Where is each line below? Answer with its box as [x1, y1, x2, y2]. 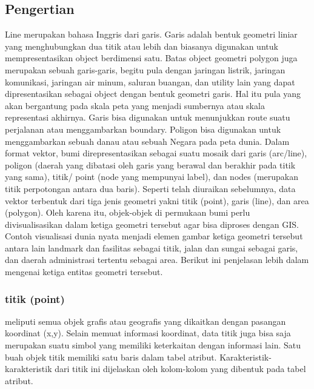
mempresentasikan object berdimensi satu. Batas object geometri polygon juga [5, 52, 298, 64]
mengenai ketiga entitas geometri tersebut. [5, 265, 163, 278]
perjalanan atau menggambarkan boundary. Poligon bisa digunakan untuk [5, 122, 281, 135]
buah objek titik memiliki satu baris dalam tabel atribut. [5, 350, 217, 363]
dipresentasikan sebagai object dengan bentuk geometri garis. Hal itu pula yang [5, 87, 301, 100]
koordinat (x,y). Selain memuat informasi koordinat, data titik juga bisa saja [5, 327, 291, 339]
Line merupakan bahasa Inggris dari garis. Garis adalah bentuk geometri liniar [5, 28, 298, 41]
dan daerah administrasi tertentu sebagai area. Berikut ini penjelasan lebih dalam [5, 253, 309, 266]
